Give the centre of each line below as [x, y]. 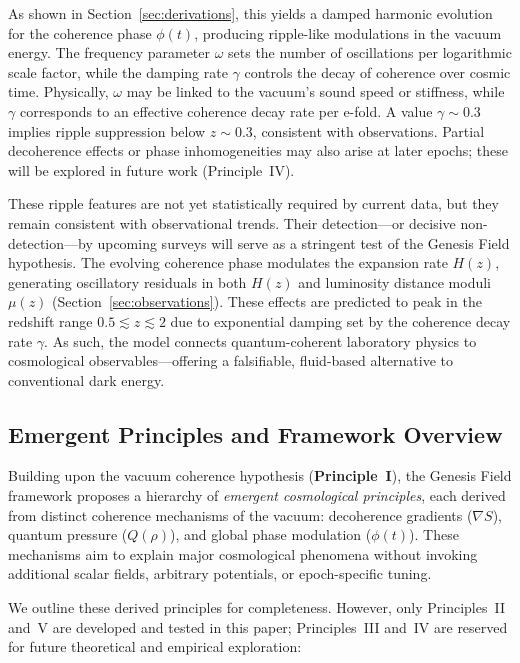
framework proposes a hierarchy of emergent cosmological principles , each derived [257, 495]
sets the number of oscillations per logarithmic [370, 52]
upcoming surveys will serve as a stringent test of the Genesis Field [303, 242]
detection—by [50, 242]
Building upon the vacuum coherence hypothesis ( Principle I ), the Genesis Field [260, 475]
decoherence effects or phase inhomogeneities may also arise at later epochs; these [258, 150]
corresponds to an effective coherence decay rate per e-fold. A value [226, 110]
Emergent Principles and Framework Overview [255, 433]
